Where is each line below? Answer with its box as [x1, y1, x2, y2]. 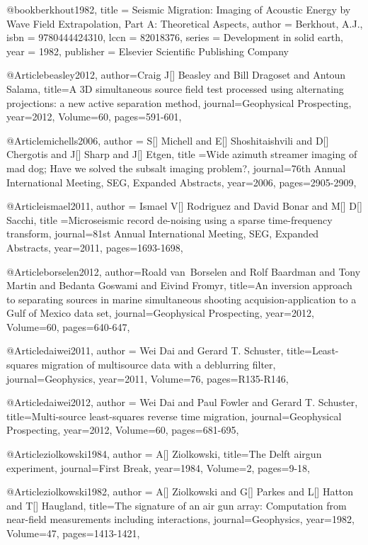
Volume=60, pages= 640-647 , [6, 319, 130, 334]
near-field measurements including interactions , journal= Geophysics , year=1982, [6, 512, 355, 527]
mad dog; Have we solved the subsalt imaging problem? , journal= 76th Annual [6, 160, 346, 175]
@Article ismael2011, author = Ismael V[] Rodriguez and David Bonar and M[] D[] [6, 198, 362, 213]
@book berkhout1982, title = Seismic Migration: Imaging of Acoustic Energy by [6, 2, 351, 16]
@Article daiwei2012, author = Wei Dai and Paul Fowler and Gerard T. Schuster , [6, 395, 358, 410]
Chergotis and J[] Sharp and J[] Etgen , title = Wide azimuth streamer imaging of [6, 147, 357, 162]
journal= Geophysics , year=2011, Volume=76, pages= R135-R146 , [6, 371, 289, 386]
